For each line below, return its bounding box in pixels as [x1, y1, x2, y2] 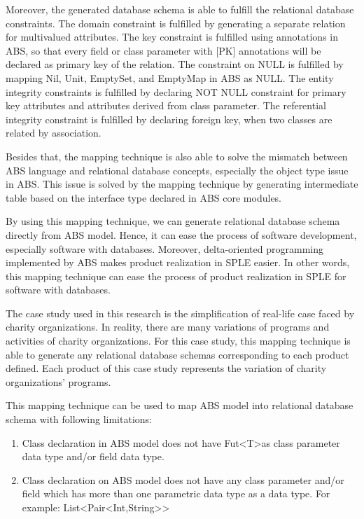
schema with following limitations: [6, 412, 152, 427]
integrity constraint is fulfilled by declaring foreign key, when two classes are [6, 111, 332, 126]
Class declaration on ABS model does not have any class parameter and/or [22, 472, 344, 487]
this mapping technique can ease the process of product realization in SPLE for [6, 268, 346, 283]
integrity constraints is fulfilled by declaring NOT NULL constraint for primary [6, 84, 346, 99]
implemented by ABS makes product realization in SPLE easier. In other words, [6, 255, 350, 270]
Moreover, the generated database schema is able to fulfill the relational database [6, 2, 354, 16]
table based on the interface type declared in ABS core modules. [6, 190, 282, 205]
